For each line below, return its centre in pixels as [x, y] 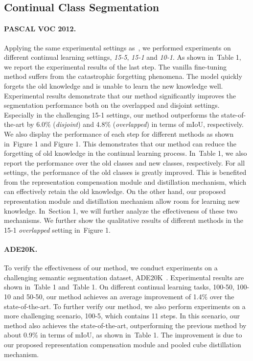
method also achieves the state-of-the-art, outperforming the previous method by [125, 325]
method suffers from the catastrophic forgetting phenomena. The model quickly [123, 76]
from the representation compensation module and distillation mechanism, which [125, 181]
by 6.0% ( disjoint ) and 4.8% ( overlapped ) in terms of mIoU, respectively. [135, 124]
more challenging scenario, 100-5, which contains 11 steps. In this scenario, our [122, 316]
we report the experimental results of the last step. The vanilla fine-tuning [115, 66]
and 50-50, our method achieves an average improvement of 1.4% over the [124, 297]
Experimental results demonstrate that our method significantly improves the [120, 95]
